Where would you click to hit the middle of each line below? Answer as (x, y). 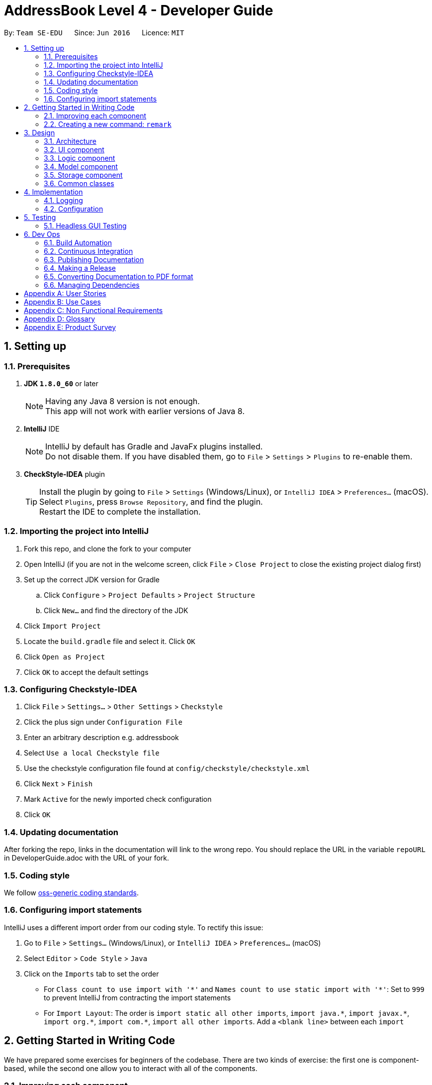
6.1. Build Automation (78, 242)
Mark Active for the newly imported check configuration (118, 799)
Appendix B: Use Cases (62, 302)
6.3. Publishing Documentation (94, 259)
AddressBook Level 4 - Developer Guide (139, 10)
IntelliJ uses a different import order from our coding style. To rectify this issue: (134, 927)
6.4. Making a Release (80, 268)
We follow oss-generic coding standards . (72, 892)
